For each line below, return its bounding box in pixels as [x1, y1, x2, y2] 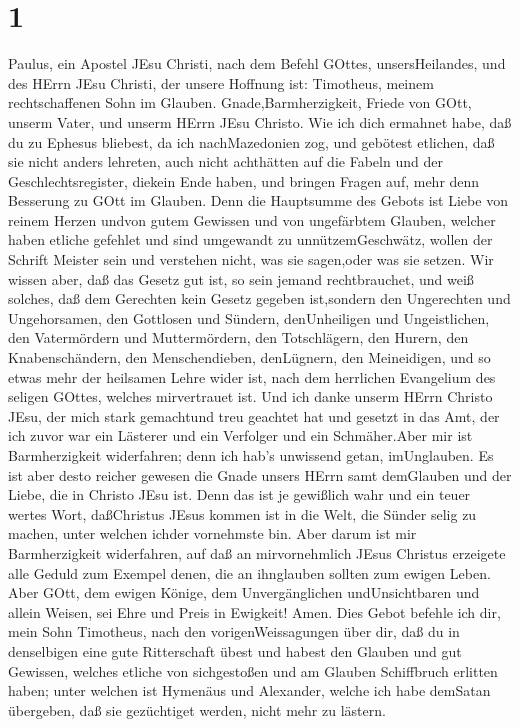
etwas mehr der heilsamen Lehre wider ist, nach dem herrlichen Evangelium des [8, 366, 496, 387]
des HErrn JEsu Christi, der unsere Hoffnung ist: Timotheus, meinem [8, 72, 434, 93]
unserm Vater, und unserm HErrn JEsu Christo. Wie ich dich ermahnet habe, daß [8, 111, 512, 132]
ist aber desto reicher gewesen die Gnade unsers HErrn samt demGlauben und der [8, 464, 512, 485]
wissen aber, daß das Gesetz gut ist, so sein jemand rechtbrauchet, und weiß [8, 268, 474, 289]
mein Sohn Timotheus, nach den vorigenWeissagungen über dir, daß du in [8, 621, 460, 642]
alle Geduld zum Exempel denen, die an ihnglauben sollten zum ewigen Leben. [8, 562, 491, 583]
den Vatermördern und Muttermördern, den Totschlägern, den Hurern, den [8, 327, 469, 348]
